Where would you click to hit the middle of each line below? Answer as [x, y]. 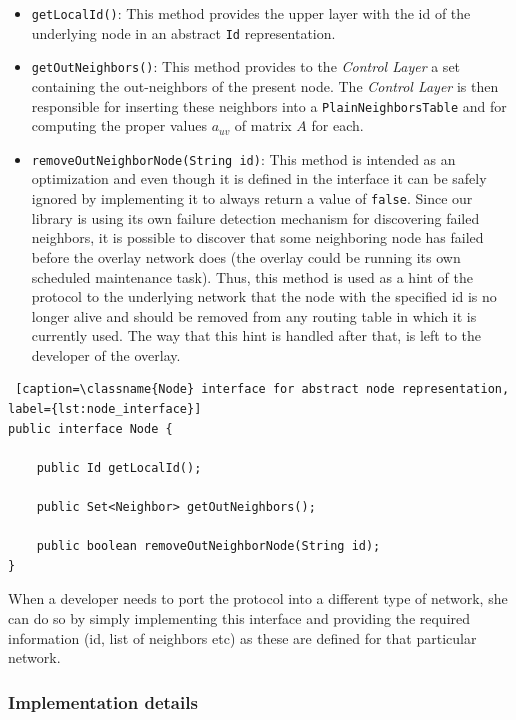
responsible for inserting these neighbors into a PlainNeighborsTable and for [269, 105]
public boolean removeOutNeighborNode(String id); [208, 546]
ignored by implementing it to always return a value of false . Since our [252, 198]
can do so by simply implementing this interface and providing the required [239, 618]
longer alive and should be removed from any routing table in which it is [254, 315]
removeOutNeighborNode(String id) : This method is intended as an [243, 158]
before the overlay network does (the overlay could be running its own [246, 256]
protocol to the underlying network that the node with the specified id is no [264, 296]
